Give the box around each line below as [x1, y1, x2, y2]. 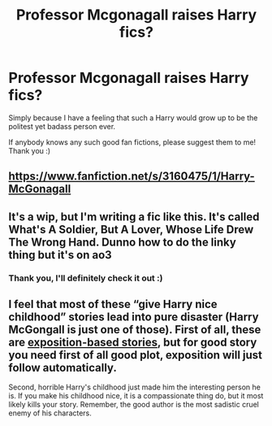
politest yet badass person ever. [8, 121, 116, 131]
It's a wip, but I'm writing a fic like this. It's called [8, 210, 260, 224]
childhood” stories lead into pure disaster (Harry [8, 311, 259, 324]
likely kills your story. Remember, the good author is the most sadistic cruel [8, 400, 260, 410]
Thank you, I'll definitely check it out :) [8, 272, 163, 284]
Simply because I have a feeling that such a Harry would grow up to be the [8, 112, 258, 123]
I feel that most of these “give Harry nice [8, 298, 218, 311]
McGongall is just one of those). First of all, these [8, 323, 261, 337]
